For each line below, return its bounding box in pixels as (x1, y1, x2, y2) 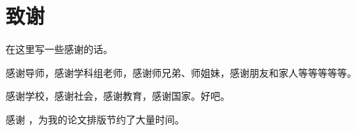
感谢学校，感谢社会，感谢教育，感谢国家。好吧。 (6, 88, 230, 103)
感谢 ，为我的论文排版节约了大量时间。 (6, 111, 185, 126)
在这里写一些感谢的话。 (6, 42, 113, 56)
